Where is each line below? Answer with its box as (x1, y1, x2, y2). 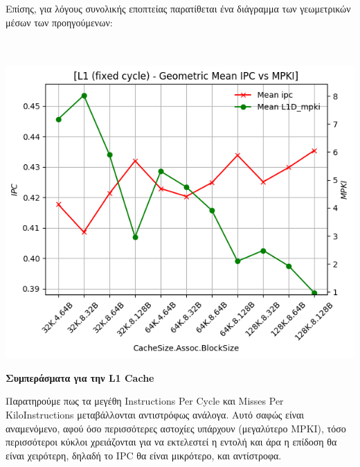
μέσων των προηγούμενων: (6, 15, 113, 29)
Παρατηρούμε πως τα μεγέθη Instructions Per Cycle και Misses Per (6, 394, 284, 408)
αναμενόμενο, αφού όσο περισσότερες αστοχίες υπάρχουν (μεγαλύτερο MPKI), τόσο (6, 421, 346, 435)
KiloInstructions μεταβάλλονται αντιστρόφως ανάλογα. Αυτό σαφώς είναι (6, 407, 305, 422)
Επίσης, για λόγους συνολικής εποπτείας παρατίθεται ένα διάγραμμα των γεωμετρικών (6, 1, 351, 15)
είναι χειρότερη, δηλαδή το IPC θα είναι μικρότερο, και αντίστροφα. (6, 448, 282, 462)
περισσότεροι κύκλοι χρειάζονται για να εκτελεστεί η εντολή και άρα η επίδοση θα (6, 434, 337, 449)
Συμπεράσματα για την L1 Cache (6, 370, 154, 385)
